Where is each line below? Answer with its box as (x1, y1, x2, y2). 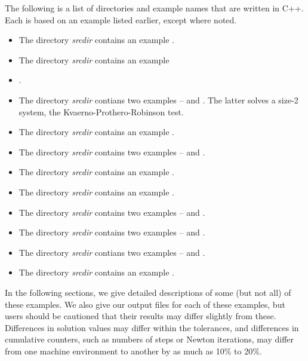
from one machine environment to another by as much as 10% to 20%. (5, 344, 262, 357)
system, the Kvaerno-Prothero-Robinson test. (19, 105, 184, 118)
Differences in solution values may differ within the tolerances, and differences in (5, 321, 299, 334)
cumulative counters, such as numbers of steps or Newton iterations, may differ (5, 333, 294, 345)
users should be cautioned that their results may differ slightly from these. (5, 310, 276, 322)
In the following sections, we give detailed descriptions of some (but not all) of (5, 286, 291, 298)
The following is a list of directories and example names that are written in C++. (5, 2, 304, 14)
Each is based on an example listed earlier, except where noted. (5, 13, 237, 26)
